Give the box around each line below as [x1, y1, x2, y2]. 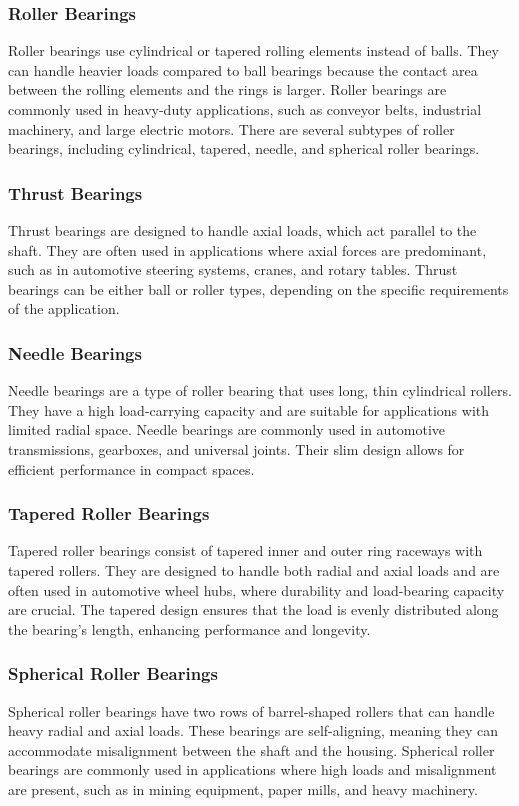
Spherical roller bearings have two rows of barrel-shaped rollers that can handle [8, 700, 495, 721]
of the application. [8, 298, 120, 319]
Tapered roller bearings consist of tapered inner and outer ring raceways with [8, 540, 483, 561]
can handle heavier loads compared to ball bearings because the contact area [8, 59, 478, 80]
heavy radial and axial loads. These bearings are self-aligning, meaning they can [8, 720, 499, 741]
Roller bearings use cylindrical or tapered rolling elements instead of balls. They [8, 40, 499, 61]
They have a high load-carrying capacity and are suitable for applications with [8, 399, 490, 420]
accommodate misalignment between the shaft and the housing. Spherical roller [8, 739, 495, 760]
